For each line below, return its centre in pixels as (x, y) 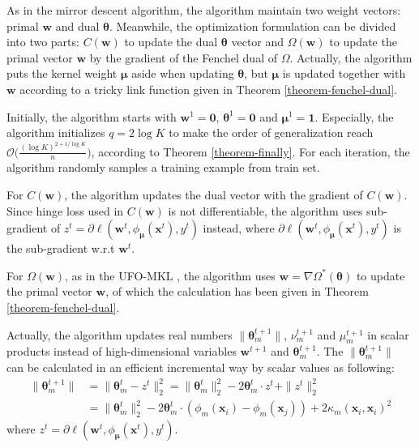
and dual (77, 26)
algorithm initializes (56, 132)
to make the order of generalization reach (271, 132)
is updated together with (344, 73)
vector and (258, 42)
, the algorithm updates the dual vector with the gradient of (214, 195)
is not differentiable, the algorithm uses (265, 210)
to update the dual (171, 42)
